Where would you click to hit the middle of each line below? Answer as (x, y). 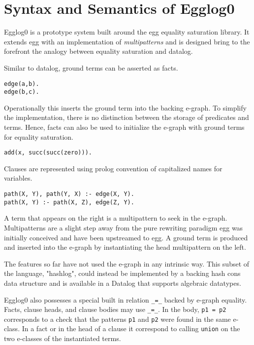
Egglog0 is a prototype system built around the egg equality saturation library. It (127, 32)
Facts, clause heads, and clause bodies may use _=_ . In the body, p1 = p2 (115, 309)
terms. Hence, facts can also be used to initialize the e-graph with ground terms (124, 127)
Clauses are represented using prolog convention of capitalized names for (113, 168)
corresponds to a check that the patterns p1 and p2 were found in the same (117, 319)
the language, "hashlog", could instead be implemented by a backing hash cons (122, 273)
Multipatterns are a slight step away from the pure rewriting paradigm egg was (124, 227)
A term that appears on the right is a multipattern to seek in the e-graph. (116, 218)
